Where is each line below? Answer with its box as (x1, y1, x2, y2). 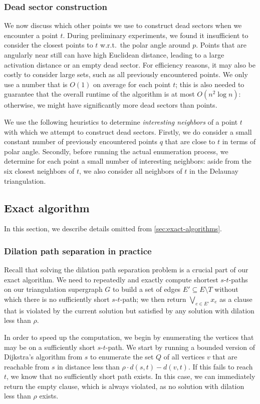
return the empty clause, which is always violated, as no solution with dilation (4, 380, 244, 391)
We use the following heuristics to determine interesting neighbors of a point (4, 116, 238, 127)
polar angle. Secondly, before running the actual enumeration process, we (4, 146, 228, 156)
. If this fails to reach (188, 361, 253, 371)
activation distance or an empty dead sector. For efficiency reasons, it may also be (4, 59, 255, 70)
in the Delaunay (189, 165, 238, 176)
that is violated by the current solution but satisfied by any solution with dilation (4, 305, 254, 315)
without (214, 284, 238, 294)
